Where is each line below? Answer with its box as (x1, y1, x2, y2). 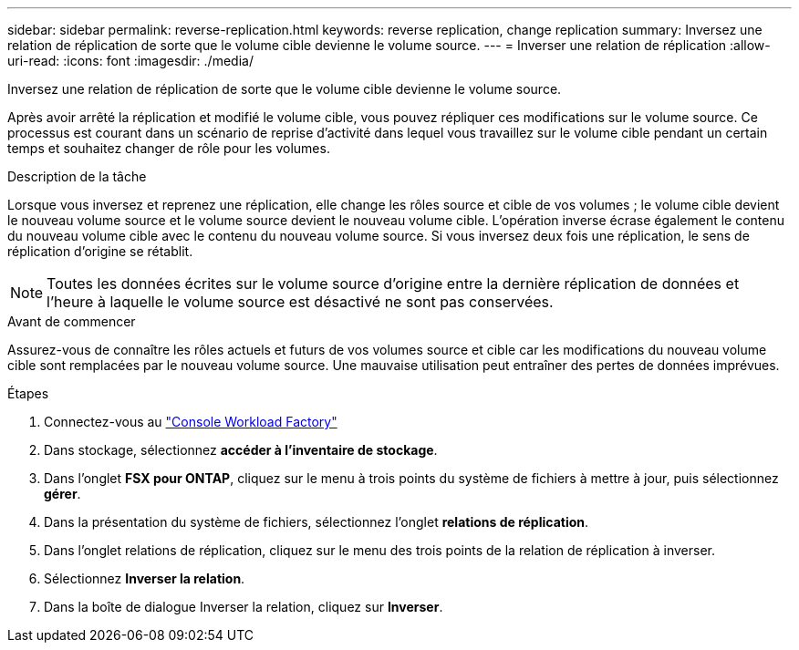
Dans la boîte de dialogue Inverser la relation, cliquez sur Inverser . (44, 599, 443, 614)
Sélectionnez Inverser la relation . (44, 571, 245, 586)
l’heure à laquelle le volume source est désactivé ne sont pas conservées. (47, 293, 554, 311)
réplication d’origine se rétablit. (7, 243, 193, 259)
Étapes (7, 386, 49, 401)
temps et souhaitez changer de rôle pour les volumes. (7, 140, 330, 156)
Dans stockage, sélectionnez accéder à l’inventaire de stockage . (44, 442, 438, 458)
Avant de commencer (7, 314, 136, 329)
